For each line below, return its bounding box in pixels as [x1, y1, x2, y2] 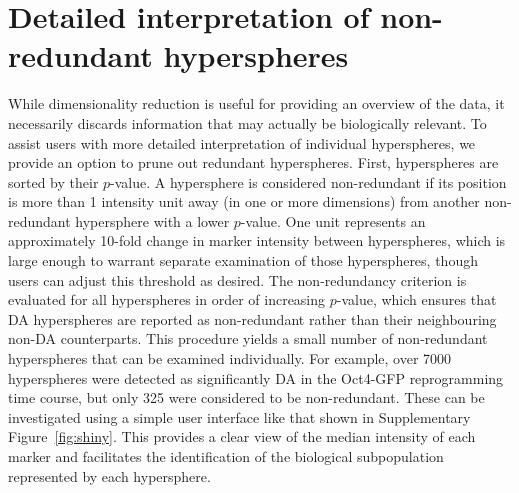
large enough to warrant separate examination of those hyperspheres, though [8, 250, 478, 271]
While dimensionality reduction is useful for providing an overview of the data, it [8, 93, 505, 114]
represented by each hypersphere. [8, 465, 211, 486]
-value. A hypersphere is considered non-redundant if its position [110, 171, 507, 192]
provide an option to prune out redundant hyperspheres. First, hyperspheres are [8, 152, 499, 173]
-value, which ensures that [336, 289, 497, 310]
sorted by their [8, 171, 99, 192]
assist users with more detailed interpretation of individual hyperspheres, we [8, 132, 476, 153]
